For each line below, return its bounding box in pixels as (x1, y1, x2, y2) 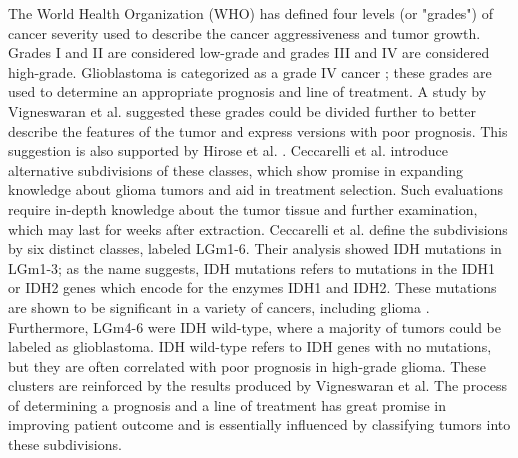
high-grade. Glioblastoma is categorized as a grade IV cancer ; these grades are (8, 61, 492, 82)
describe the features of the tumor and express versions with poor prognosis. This (8, 120, 508, 141)
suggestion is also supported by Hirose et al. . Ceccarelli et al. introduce (8, 140, 449, 161)
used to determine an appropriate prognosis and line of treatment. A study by (8, 81, 487, 102)
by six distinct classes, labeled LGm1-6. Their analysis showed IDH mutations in (8, 238, 502, 259)
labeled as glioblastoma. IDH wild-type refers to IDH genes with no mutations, (8, 336, 492, 357)
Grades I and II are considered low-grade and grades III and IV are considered (8, 42, 490, 63)
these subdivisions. (8, 434, 122, 455)
